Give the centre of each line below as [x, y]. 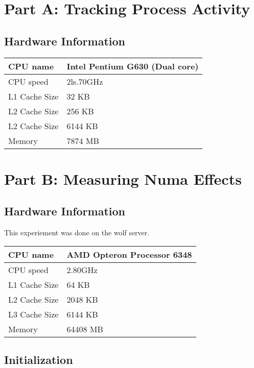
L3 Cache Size [33, 314]
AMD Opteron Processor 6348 [129, 254]
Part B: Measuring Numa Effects [123, 178]
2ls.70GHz [85, 81]
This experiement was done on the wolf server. [77, 232]
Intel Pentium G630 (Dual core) [133, 66]
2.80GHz [82, 269]
